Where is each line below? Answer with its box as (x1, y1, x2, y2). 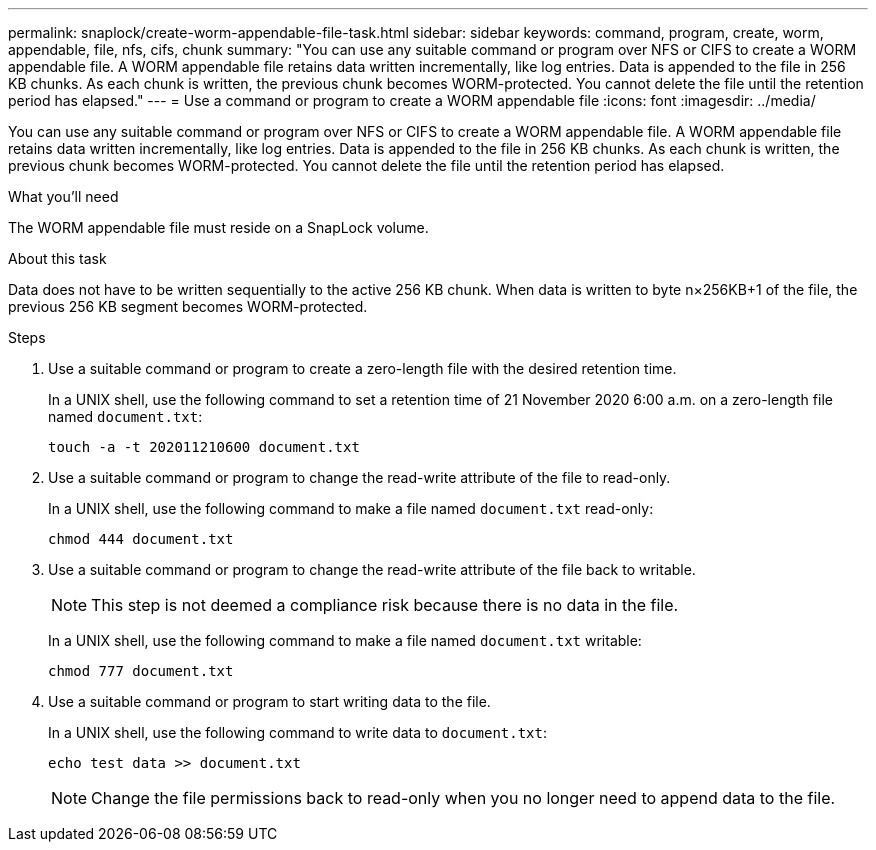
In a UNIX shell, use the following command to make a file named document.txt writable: (48, 632, 642, 649)
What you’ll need (8, 188, 119, 205)
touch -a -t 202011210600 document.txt (48, 439, 360, 455)
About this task (8, 250, 107, 267)
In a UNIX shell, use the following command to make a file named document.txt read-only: (48, 500, 654, 517)
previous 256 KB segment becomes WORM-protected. (8, 298, 368, 315)
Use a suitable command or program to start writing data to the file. (48, 693, 491, 710)
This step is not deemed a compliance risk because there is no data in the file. (91, 595, 679, 615)
